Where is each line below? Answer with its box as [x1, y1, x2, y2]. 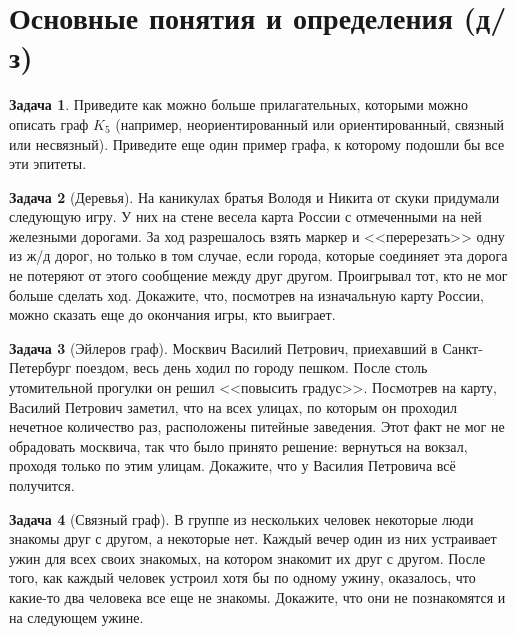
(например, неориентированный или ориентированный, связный [115, 113, 505, 134]
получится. [9, 475, 75, 495]
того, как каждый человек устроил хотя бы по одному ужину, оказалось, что [9, 567, 476, 588]
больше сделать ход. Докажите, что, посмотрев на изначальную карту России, [9, 284, 484, 305]
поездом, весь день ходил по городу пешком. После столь [75, 357, 428, 378]
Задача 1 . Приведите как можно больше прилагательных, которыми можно [9, 94, 468, 115]
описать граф [9, 113, 89, 134]
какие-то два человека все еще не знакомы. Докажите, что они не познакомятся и [9, 586, 506, 607]
